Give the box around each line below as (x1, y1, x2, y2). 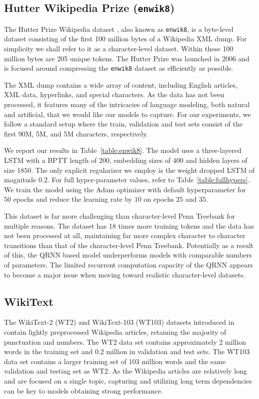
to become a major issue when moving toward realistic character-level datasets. (4, 269, 246, 279)
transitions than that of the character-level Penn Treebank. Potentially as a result (4, 240, 254, 250)
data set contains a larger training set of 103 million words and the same (4, 356, 226, 366)
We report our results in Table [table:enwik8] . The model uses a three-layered (4, 145, 242, 155)
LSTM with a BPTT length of (4, 155, 97, 165)
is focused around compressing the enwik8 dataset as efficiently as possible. (4, 63, 234, 73)
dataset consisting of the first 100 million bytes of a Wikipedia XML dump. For (4, 33, 247, 44)
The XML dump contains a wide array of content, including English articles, (4, 79, 238, 90)
